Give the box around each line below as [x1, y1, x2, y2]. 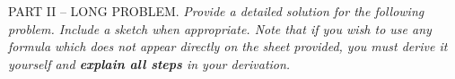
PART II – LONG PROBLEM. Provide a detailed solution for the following [8, 2, 424, 20]
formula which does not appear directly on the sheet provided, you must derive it [8, 37, 448, 56]
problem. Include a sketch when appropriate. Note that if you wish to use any [8, 19, 432, 38]
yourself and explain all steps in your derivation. [8, 54, 291, 73]
